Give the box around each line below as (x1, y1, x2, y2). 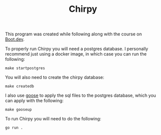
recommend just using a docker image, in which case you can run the (5, 51, 147, 57)
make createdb (5, 84, 35, 89)
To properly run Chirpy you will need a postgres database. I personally (5, 46, 148, 52)
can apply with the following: (5, 98, 64, 104)
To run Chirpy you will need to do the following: (5, 116, 101, 122)
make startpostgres (5, 66, 45, 71)
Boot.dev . (5, 36, 25, 42)
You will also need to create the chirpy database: (5, 75, 105, 81)
